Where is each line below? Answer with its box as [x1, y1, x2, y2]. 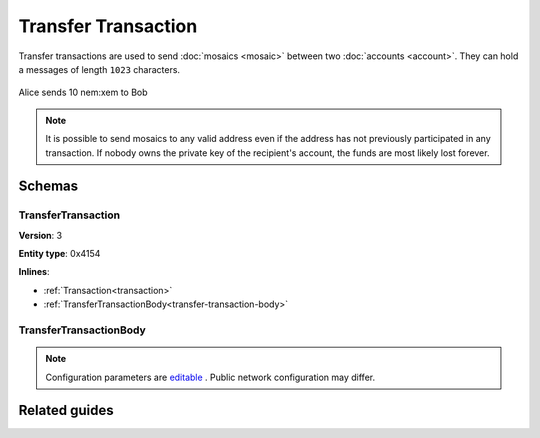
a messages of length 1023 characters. [18, 63, 180, 75]
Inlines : [18, 266, 50, 278]
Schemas [18, 178, 79, 195]
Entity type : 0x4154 [18, 248, 101, 260]
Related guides [18, 402, 114, 419]
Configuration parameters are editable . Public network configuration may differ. [45, 371, 375, 383]
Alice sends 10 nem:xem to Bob [18, 86, 149, 99]
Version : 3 [18, 229, 63, 241]
